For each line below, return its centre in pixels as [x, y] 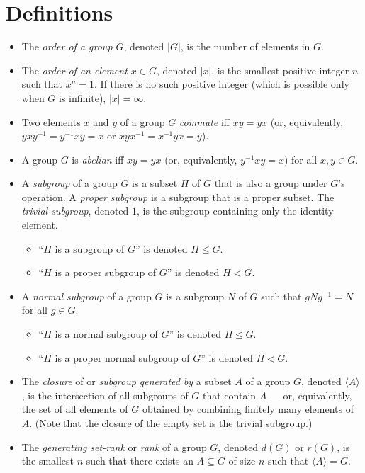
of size [242, 461]
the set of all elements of [75, 409]
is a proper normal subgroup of [122, 357]
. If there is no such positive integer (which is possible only [222, 84]
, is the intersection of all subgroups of [105, 395]
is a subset [155, 183]
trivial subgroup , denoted [75, 211]
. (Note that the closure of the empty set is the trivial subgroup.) [171, 423]
